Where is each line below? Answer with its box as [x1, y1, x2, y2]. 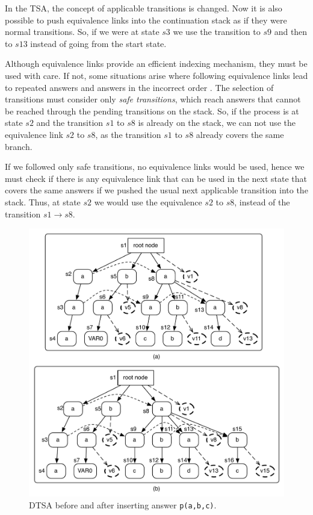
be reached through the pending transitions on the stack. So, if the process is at [5, 104, 299, 117]
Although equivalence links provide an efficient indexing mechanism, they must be [5, 57, 308, 70]
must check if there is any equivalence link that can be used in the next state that [5, 172, 307, 184]
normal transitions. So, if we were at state [5, 25, 160, 38]
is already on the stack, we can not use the [138, 116, 296, 129]
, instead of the [234, 195, 290, 208]
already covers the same [196, 128, 284, 140]
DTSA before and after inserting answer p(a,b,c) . [29, 498, 217, 511]
